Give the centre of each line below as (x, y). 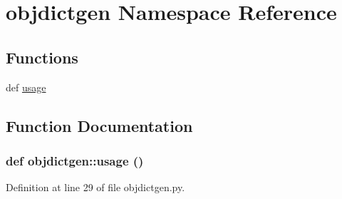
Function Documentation (99, 125)
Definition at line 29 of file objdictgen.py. (95, 187)
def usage (26, 87)
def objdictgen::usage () (75, 160)
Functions (42, 57)
